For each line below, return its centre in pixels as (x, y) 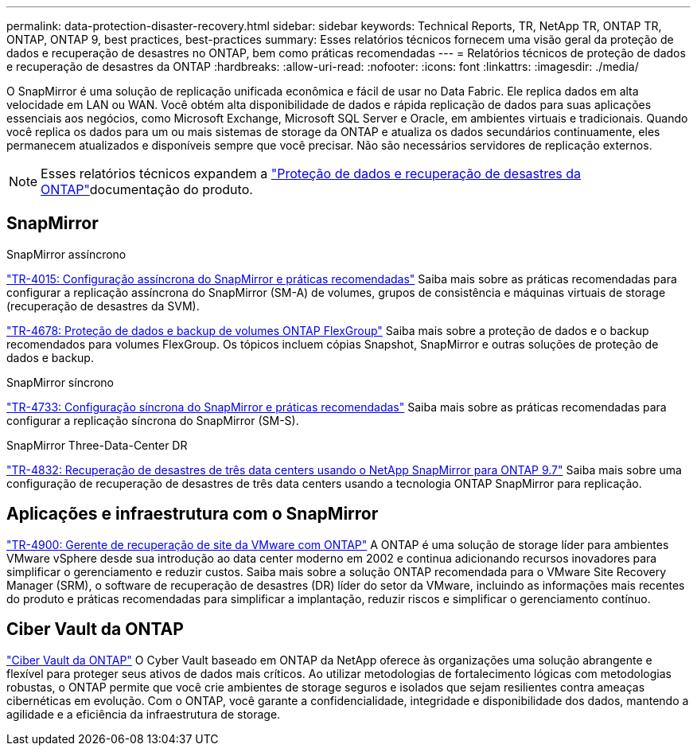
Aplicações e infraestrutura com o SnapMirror (193, 514)
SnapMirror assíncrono (66, 254)
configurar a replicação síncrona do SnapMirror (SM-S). (153, 420)
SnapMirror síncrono (60, 382)
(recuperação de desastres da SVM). (103, 306)
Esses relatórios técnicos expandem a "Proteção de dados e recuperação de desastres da (311, 173)
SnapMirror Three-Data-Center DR (97, 445)
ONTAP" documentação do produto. (147, 189)
